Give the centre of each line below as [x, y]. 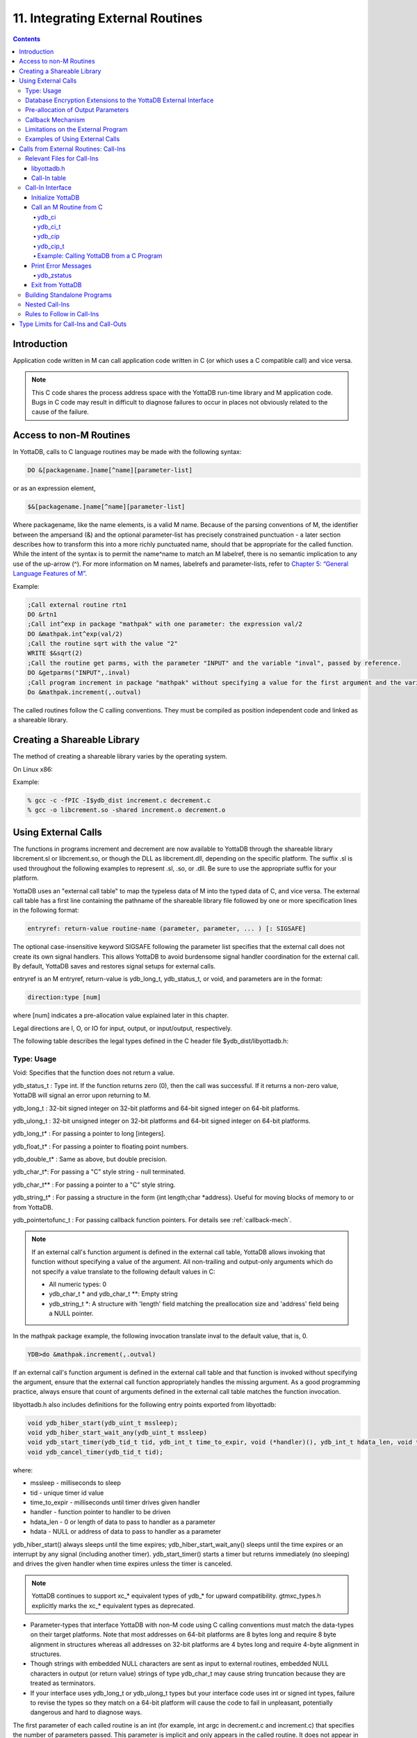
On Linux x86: [33, 769]
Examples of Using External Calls [73, 139]
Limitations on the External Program [76, 129]
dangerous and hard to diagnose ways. [86, 1712]
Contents [27, 39]
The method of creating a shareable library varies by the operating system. [120, 756]
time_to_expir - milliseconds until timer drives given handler [115, 1502]
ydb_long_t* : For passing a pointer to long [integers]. [89, 1134]
